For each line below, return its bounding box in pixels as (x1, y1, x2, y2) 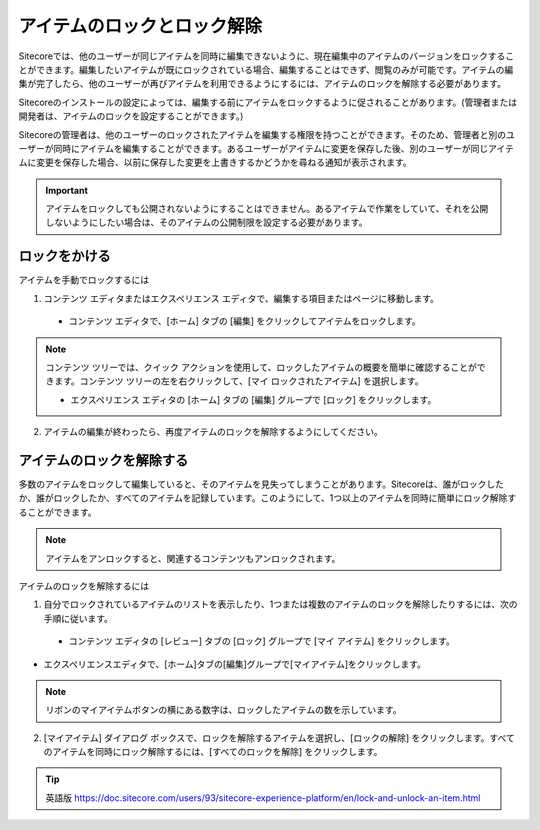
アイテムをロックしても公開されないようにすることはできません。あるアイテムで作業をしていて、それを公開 (45, 203, 489, 215)
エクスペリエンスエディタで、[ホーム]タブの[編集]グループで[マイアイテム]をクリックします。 (43, 658, 427, 670)
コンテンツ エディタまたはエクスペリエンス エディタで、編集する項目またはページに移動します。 (43, 292, 439, 304)
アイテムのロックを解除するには (18, 580, 150, 592)
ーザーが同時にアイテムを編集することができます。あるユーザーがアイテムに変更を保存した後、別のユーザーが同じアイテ (18, 142, 514, 154)
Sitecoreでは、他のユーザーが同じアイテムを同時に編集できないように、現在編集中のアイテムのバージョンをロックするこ (18, 50, 515, 62)
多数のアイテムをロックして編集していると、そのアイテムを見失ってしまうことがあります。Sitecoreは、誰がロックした (18, 478, 505, 490)
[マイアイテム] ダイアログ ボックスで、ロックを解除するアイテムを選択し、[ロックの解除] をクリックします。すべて (43, 731, 515, 744)
